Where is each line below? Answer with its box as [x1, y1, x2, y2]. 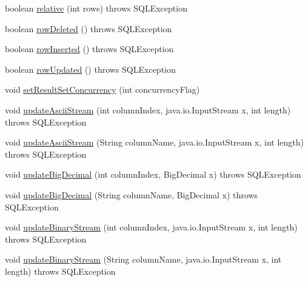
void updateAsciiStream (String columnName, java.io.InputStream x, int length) [5, 136, 304, 149]
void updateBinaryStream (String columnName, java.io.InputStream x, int [5, 253, 282, 266]
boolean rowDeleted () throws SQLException [5, 22, 172, 35]
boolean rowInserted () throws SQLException [5, 42, 174, 55]
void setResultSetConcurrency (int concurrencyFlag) [5, 83, 200, 96]
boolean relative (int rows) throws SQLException [5, 2, 187, 14]
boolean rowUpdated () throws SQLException [5, 62, 176, 75]
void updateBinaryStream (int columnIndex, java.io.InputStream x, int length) [5, 221, 298, 233]
